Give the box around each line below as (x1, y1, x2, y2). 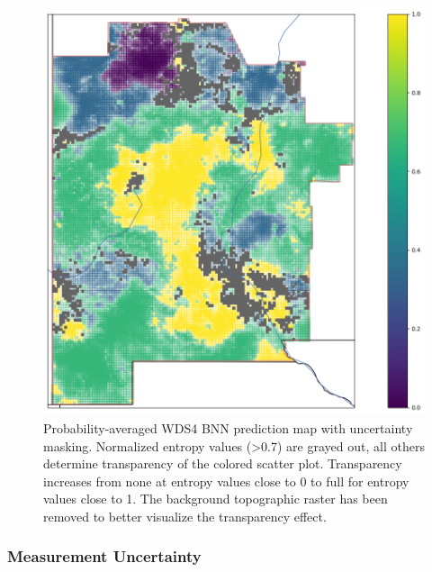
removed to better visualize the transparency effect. (43, 506, 327, 525)
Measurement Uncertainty (7, 545, 202, 567)
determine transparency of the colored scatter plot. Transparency (43, 454, 402, 473)
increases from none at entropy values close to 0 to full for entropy (43, 471, 409, 490)
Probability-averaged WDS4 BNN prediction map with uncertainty (43, 418, 413, 437)
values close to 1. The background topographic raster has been (43, 489, 388, 508)
